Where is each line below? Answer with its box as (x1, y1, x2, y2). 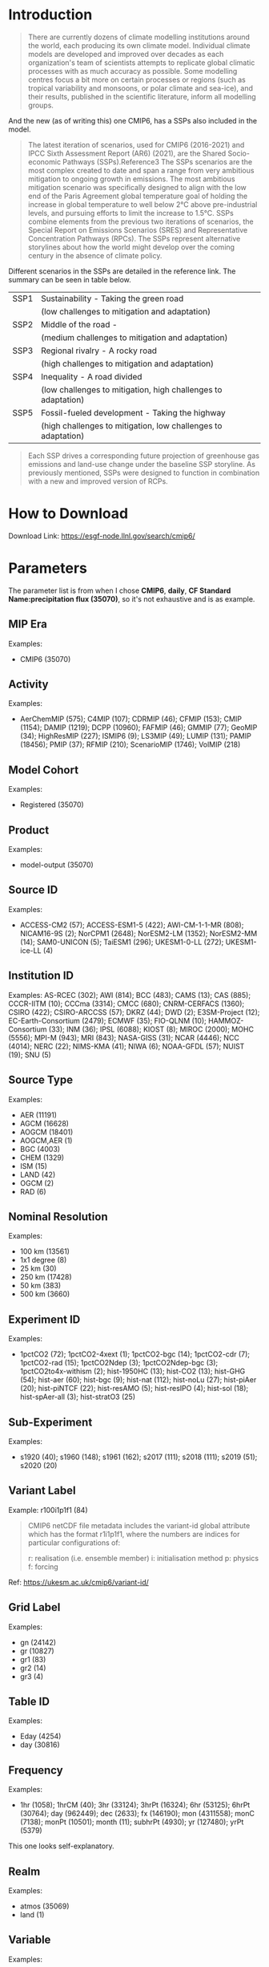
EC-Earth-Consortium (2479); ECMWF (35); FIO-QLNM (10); (8, 1016, 207, 1025)
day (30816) (19, 1740, 60, 1750)
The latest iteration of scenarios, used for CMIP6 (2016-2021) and (27, 140, 245, 149)
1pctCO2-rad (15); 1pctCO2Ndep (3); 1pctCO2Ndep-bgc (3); (19, 1358, 219, 1368)
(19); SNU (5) (8, 1049, 52, 1060)
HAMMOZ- (207, 1016, 244, 1025)
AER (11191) (19, 1109, 58, 1120)
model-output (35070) (19, 860, 94, 870)
